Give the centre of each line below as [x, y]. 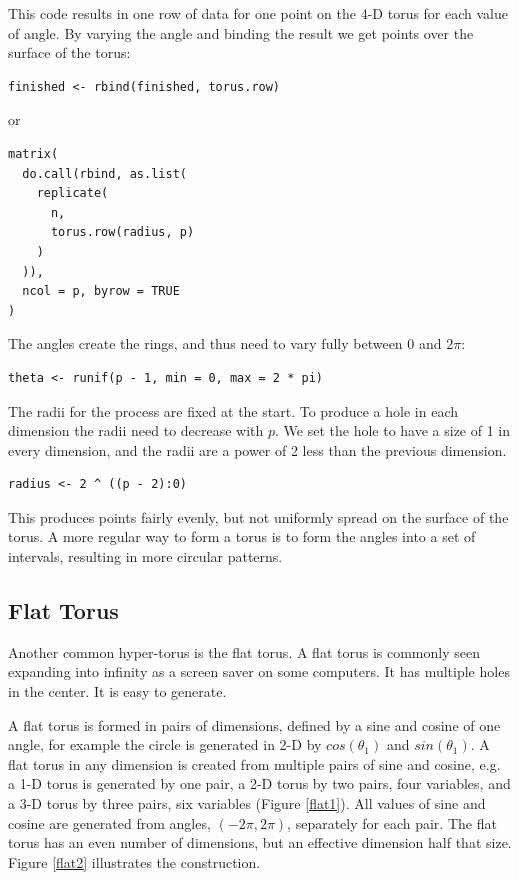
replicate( [72, 193]
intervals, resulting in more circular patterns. [145, 556]
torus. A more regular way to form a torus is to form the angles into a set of [242, 536]
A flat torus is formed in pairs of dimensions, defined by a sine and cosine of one [254, 724]
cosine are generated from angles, [109, 822]
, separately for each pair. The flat [392, 822]
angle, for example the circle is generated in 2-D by [165, 744]
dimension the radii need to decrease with [136, 430]
